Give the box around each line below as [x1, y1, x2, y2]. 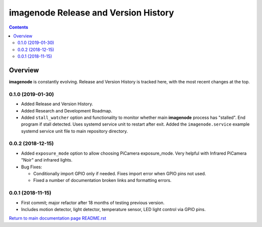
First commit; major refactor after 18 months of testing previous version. [21, 199, 165, 206]
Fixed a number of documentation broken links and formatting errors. [33, 178, 172, 183]
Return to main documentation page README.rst [9, 215, 106, 221]
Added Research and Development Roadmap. [21, 108, 113, 113]
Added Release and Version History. [21, 101, 93, 107]
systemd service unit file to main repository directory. [21, 128, 128, 134]
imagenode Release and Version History [9, 7, 174, 18]
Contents [9, 24, 29, 30]
